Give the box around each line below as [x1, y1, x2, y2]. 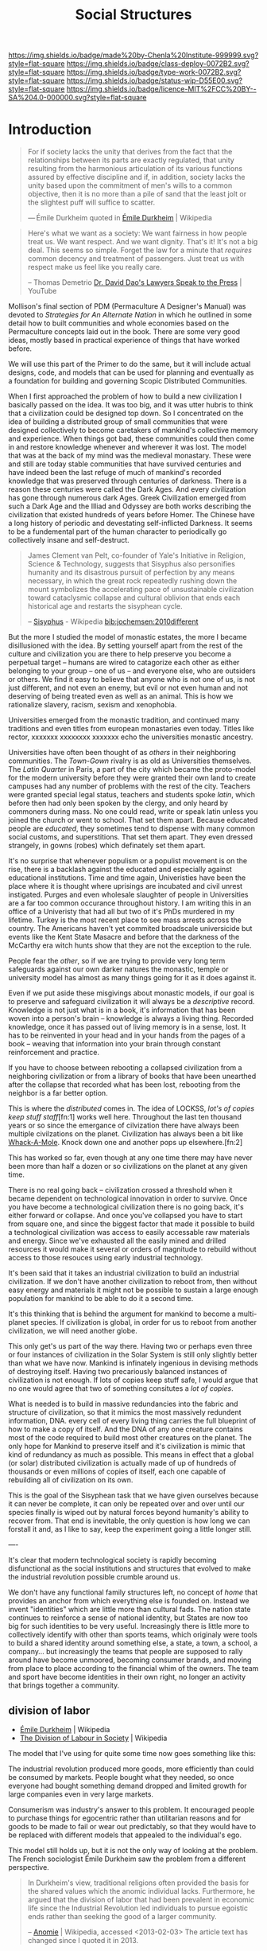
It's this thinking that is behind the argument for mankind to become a [8, 1309, 236, 1318]
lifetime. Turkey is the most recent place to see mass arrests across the [8, 915, 242, 925]
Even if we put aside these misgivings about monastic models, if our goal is [8, 988, 255, 998]
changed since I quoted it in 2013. [27, 1935, 139, 1945]
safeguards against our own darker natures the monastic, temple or [8, 964, 229, 974]
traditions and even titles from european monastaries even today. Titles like [8, 724, 254, 734]
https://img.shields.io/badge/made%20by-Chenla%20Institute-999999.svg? [8, 50, 259, 60]
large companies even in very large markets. [8, 1789, 153, 1799]
